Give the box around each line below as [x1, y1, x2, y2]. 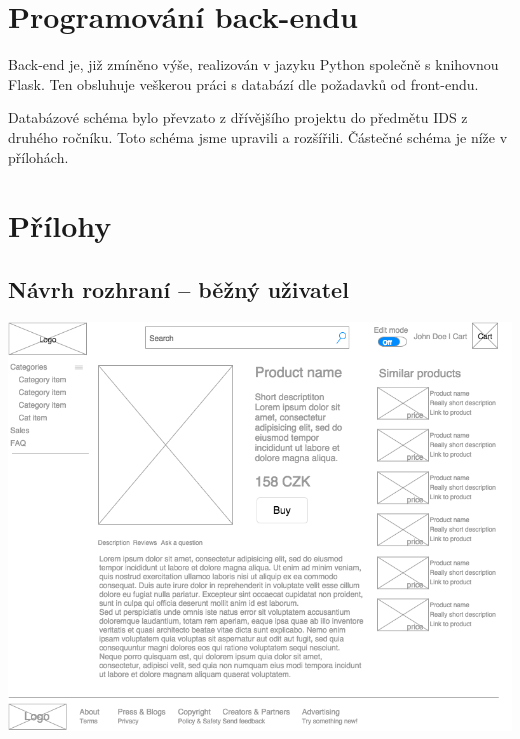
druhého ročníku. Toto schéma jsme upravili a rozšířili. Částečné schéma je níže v [8, 126, 508, 147]
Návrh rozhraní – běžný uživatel [8, 273, 349, 304]
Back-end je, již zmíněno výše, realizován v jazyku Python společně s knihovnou [8, 54, 499, 75]
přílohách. [8, 146, 69, 167]
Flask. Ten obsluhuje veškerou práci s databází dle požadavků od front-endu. [8, 73, 479, 94]
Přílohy [8, 205, 112, 246]
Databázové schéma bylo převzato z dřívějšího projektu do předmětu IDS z [8, 107, 468, 128]
